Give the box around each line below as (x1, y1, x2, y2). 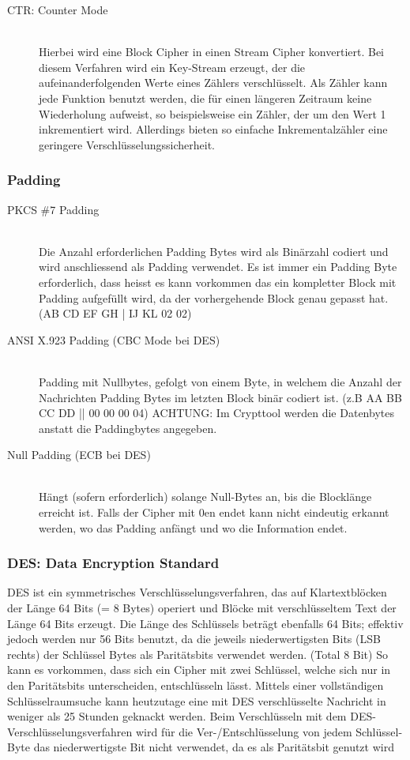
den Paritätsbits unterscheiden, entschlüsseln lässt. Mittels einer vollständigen (7, 677, 384, 694)
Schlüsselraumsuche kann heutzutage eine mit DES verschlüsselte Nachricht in (7, 692, 386, 709)
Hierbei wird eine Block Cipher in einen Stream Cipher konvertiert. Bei (39, 43, 384, 60)
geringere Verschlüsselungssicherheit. (39, 136, 215, 152)
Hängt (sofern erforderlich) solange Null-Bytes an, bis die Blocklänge (39, 488, 372, 505)
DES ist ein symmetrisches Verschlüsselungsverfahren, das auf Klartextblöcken (7, 584, 387, 600)
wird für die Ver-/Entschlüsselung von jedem (135, 723, 352, 739)
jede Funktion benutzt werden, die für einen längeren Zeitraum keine (39, 89, 372, 106)
